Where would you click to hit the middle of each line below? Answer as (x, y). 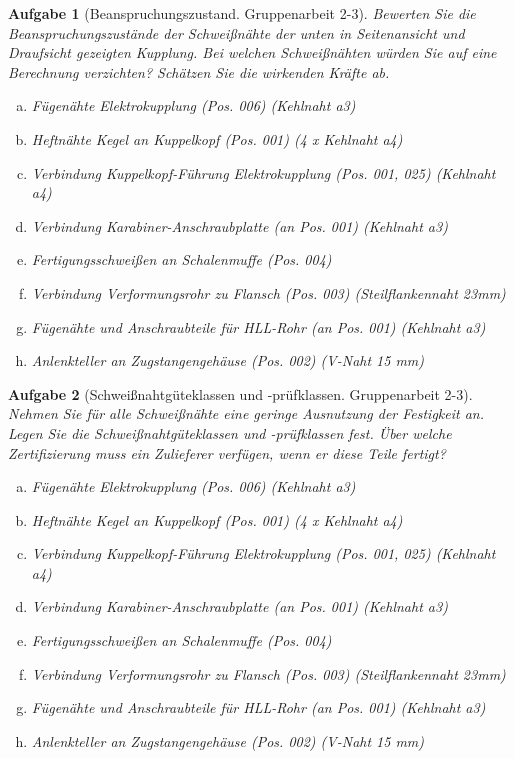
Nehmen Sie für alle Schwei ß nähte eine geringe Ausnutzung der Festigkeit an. (246, 413)
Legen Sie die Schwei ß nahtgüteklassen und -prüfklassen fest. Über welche (230, 432)
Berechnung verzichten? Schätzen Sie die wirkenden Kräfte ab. (199, 71)
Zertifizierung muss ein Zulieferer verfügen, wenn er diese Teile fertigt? (227, 452)
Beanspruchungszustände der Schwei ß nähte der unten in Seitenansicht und (236, 32)
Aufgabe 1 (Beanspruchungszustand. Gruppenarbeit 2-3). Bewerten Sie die (242, 13)
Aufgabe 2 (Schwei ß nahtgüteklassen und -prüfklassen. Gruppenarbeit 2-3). (240, 393)
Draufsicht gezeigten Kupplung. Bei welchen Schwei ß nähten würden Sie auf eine (252, 52)
